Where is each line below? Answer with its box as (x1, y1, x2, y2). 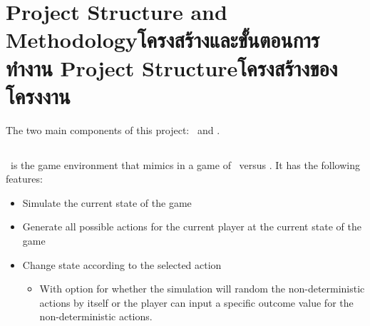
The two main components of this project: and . (6, 122, 220, 137)
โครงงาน (6, 81, 71, 110)
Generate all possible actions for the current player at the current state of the (22, 219, 361, 234)
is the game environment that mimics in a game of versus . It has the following (10, 157, 361, 172)
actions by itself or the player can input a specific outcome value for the (39, 295, 354, 310)
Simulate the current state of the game (22, 195, 192, 210)
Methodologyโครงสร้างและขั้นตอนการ (6, 25, 320, 54)
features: (6, 171, 43, 186)
